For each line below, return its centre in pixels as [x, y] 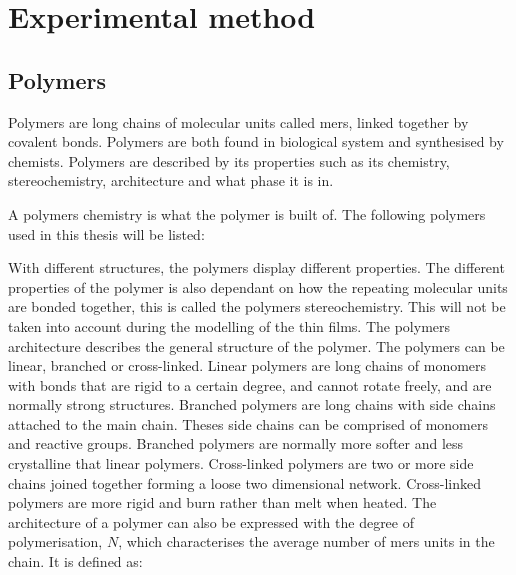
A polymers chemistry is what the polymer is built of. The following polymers [247, 213]
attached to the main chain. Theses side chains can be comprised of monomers [248, 423]
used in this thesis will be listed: [106, 233]
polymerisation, [55, 541]
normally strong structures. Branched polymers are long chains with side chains [252, 404]
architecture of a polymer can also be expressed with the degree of [211, 521]
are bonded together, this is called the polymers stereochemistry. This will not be [257, 306]
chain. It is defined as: [75, 561]
